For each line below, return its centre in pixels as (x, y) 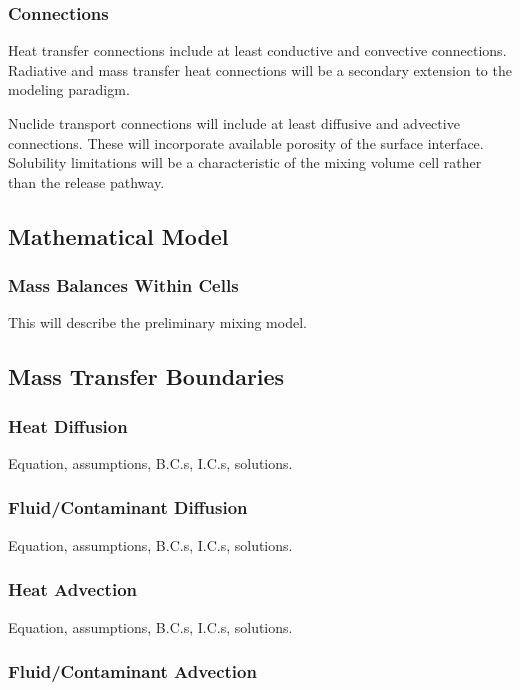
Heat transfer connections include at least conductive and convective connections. (257, 50)
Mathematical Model (118, 235)
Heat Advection (72, 589)
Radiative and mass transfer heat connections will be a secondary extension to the (260, 69)
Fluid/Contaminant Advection (132, 671)
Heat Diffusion (68, 425)
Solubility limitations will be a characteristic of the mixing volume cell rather (245, 162)
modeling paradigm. (69, 89)
